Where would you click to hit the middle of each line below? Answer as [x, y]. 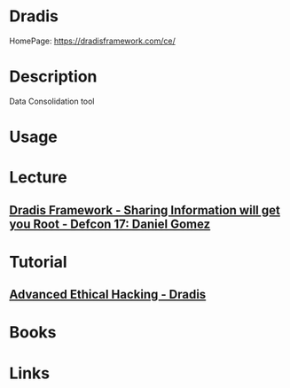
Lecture [39, 178]
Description [53, 77]
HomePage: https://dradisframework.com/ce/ [92, 41]
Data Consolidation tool [52, 101]
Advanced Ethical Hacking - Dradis [108, 295]
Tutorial [39, 262]
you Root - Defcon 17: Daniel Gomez [110, 224]
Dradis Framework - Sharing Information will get [145, 210]
